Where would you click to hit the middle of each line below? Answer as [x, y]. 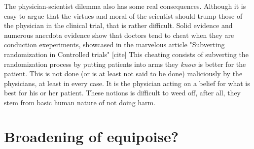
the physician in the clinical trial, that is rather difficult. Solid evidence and [118, 25]
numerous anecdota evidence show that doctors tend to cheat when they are [119, 35]
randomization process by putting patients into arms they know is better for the [125, 64]
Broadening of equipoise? [91, 136]
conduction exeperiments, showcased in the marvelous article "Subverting [114, 45]
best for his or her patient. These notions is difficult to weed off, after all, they [123, 93]
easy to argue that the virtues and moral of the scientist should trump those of [123, 15]
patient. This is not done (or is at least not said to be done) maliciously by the [123, 74]
